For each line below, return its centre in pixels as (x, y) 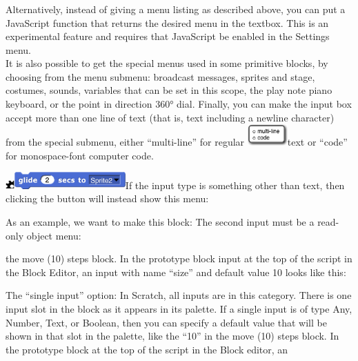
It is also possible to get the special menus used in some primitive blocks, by (167, 63)
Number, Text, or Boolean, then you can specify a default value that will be (166, 322)
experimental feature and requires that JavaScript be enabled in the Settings (168, 36)
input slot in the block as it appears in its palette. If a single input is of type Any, (179, 308)
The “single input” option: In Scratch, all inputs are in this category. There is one (179, 295)
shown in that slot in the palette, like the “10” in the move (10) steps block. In (172, 336)
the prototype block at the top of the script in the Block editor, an (147, 349)
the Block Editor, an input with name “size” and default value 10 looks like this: (176, 272)
